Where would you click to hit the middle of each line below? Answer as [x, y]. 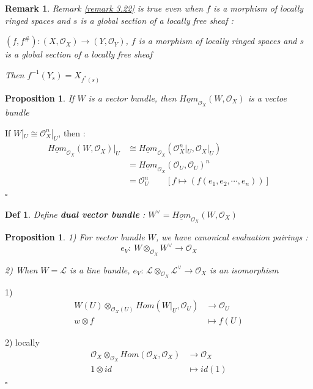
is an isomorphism [244, 269]
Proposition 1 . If [40, 98]
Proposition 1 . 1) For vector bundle [75, 237]
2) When [21, 269]
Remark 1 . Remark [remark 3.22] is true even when [104, 8]
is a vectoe [267, 98]
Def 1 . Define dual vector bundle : [75, 214]
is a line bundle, [100, 269]
